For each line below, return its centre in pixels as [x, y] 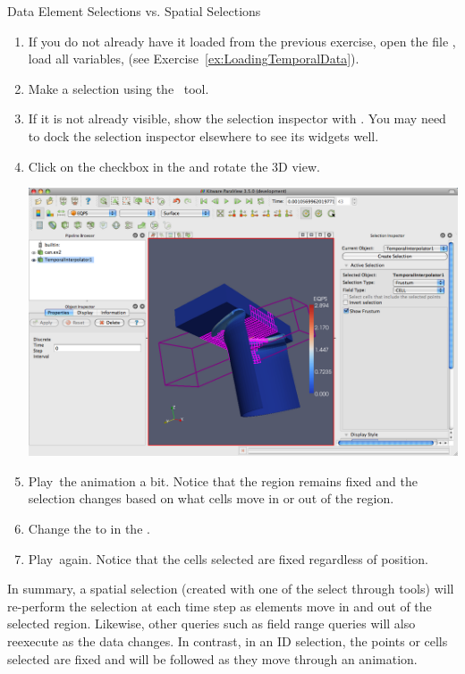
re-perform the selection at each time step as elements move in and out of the [220, 606]
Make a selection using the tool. [118, 88]
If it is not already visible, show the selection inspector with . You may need [237, 118]
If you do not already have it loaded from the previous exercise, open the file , [242, 41]
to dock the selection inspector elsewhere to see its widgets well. [203, 135]
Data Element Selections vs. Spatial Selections [134, 11]
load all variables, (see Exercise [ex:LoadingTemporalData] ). [194, 59]
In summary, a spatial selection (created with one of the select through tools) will [231, 589]
